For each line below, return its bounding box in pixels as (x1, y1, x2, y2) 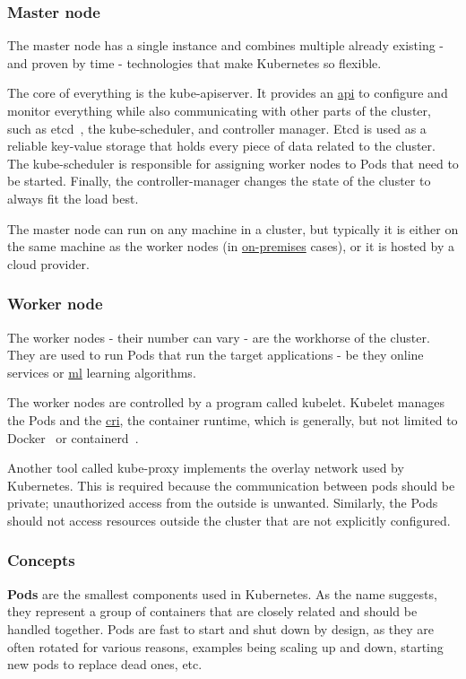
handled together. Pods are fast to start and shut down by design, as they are (7, 619, 435, 638)
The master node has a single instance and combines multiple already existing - (7, 36, 444, 55)
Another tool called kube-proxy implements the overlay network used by (7, 458, 404, 477)
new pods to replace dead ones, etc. (7, 655, 203, 674)
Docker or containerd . (7, 428, 139, 447)
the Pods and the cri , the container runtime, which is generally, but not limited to (7, 410, 458, 429)
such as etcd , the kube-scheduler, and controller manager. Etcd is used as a (7, 118, 427, 137)
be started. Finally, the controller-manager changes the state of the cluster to (7, 171, 431, 190)
